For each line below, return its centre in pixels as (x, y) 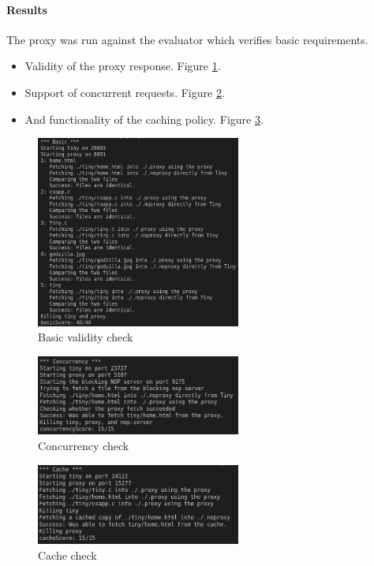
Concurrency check (84, 445)
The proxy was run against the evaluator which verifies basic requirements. (187, 39)
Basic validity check (86, 337)
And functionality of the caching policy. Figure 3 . (144, 119)
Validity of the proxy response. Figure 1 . (123, 66)
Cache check (67, 555)
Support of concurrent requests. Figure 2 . (125, 92)
